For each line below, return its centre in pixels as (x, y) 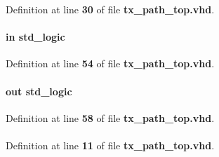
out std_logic (39, 91)
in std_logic (35, 37)
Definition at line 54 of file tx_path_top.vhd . (110, 63)
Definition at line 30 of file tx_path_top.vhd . (110, 9)
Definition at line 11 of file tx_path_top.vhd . (110, 145)
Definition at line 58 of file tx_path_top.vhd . (110, 117)
